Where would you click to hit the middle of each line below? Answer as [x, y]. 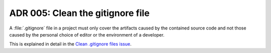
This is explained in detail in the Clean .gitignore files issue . [70, 44]
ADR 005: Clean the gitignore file [80, 13]
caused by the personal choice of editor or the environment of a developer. [87, 34]
